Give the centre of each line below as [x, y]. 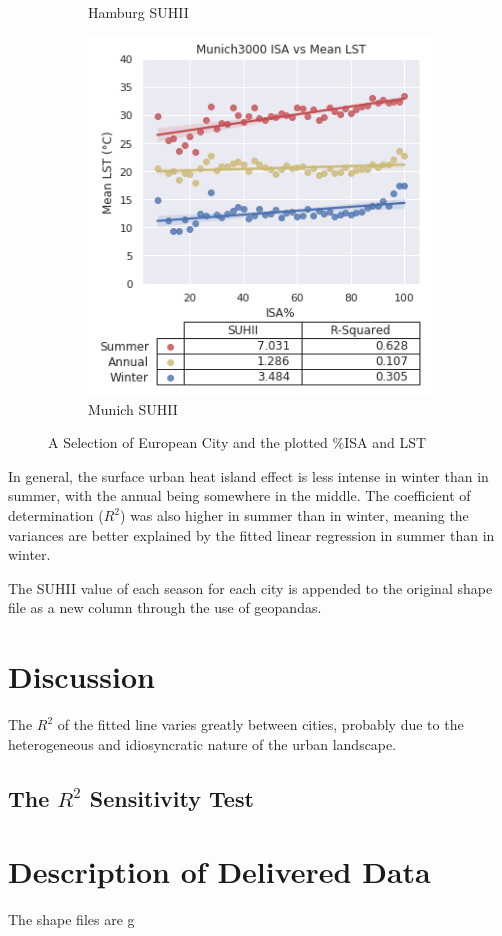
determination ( [56, 515]
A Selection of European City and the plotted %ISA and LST [237, 442]
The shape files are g [71, 919]
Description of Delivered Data [219, 871]
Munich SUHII [133, 408]
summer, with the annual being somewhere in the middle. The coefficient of [239, 495]
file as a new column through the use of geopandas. [165, 607]
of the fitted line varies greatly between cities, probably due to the [260, 724]
